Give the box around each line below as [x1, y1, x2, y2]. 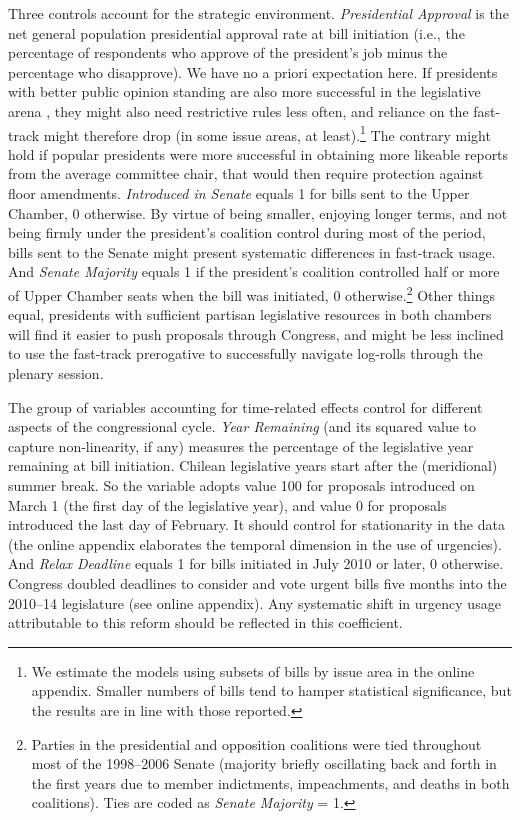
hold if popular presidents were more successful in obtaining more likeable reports [8, 143, 509, 164]
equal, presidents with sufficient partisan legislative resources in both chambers [8, 304, 492, 325]
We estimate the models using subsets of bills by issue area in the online [31, 660, 475, 681]
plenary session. [8, 363, 104, 383]
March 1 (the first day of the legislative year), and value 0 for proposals [8, 494, 447, 515]
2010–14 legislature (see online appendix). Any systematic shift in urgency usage [8, 592, 501, 613]
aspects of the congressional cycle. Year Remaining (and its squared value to [8, 416, 477, 437]
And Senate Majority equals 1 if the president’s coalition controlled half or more [8, 261, 500, 282]
